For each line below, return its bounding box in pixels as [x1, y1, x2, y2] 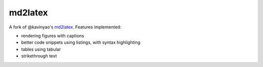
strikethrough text [21, 53, 57, 59]
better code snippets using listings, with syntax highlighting [21, 40, 141, 45]
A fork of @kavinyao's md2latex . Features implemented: [9, 24, 122, 30]
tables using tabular [21, 46, 61, 52]
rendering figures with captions [21, 33, 85, 39]
